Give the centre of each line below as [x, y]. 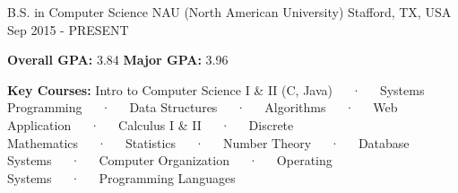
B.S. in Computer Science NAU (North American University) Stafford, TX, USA [229, 12]
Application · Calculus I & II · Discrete [151, 124]
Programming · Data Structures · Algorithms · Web [203, 107]
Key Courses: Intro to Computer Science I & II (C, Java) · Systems [216, 89]
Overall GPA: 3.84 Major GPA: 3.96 [118, 60]
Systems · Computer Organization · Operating [170, 160]
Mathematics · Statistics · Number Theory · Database [208, 142]
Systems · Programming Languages [121, 177]
